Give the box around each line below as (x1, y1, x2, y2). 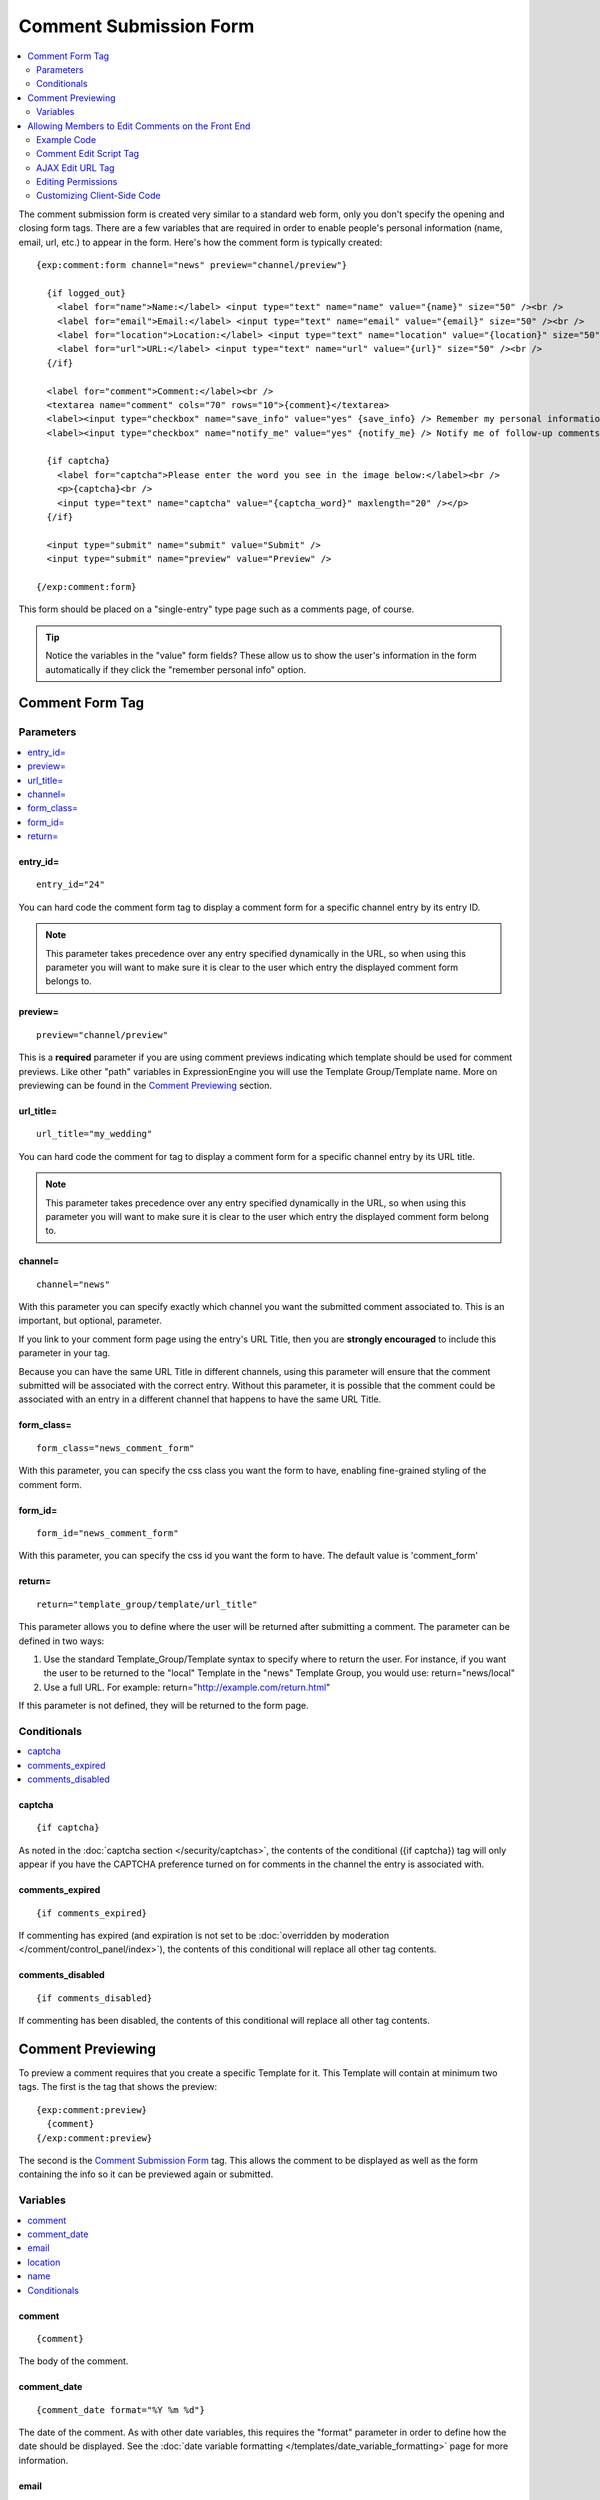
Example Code (36, 133, 97, 145)
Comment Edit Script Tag (36, 148, 140, 160)
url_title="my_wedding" (36, 1128, 153, 1140)
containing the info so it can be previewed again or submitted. (18, 2168, 274, 2180)
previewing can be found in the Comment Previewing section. (18, 1079, 272, 1091)
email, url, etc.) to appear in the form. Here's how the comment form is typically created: (18, 236, 383, 248)
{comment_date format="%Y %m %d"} (36, 2404, 205, 2415)
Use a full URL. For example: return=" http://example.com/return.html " (43, 1681, 331, 1693)
